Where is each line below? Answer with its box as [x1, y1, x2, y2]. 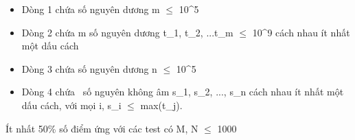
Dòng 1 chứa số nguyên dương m [21, 2, 160, 16]
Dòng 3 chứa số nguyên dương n [21, 61, 157, 75]
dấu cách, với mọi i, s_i [21, 97, 122, 112]
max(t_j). [140, 97, 183, 112]
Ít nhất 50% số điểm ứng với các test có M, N [5, 121, 198, 135]
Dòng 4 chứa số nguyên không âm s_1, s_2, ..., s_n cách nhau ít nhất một [21, 84, 344, 99]
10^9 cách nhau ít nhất [252, 25, 350, 39]
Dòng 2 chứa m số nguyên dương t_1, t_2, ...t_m [21, 25, 233, 39]
